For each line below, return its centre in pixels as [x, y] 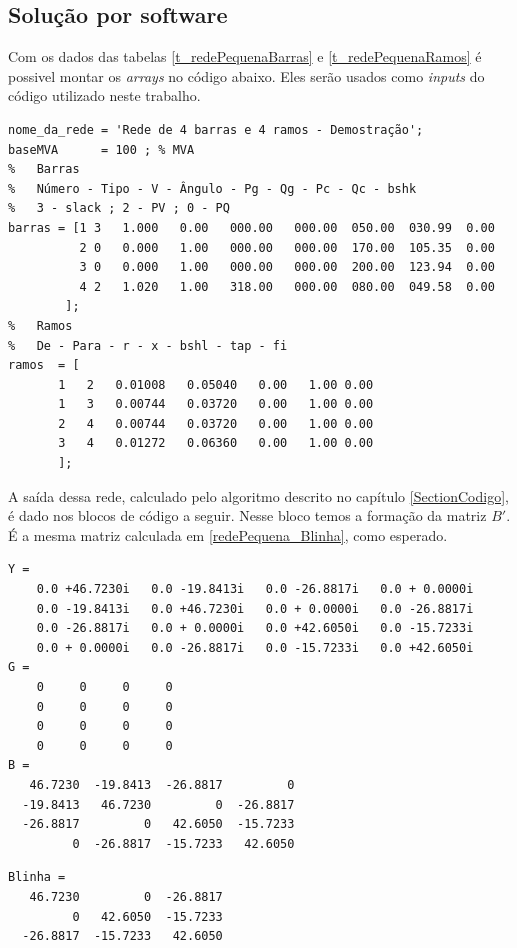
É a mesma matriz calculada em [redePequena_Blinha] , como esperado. [228, 534]
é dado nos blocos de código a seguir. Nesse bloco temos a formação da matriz [247, 515]
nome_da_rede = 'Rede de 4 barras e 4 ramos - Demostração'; [216, 129]
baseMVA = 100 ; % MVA [101, 149]
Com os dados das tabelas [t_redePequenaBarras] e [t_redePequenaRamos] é [245, 56]
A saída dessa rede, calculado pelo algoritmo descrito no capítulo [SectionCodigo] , [258, 495]
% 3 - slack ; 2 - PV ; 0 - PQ [119, 208]
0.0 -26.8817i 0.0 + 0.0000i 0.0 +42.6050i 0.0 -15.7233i [255, 628]
